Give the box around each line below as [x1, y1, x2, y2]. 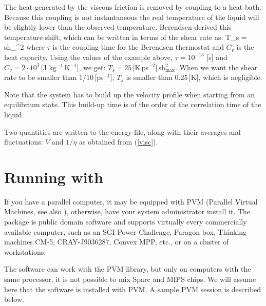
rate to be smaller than [4, 72, 77, 83]
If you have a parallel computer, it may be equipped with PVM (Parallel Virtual [4, 196, 258, 207]
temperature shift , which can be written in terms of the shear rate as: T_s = [4, 31, 247, 42]
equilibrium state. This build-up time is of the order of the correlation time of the [4, 99, 261, 110]
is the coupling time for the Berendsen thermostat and [52, 42, 224, 52]
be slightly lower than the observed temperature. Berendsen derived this [4, 22, 232, 32]
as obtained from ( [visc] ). [79, 136, 158, 147]
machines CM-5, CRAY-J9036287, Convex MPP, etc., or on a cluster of [4, 236, 229, 247]
